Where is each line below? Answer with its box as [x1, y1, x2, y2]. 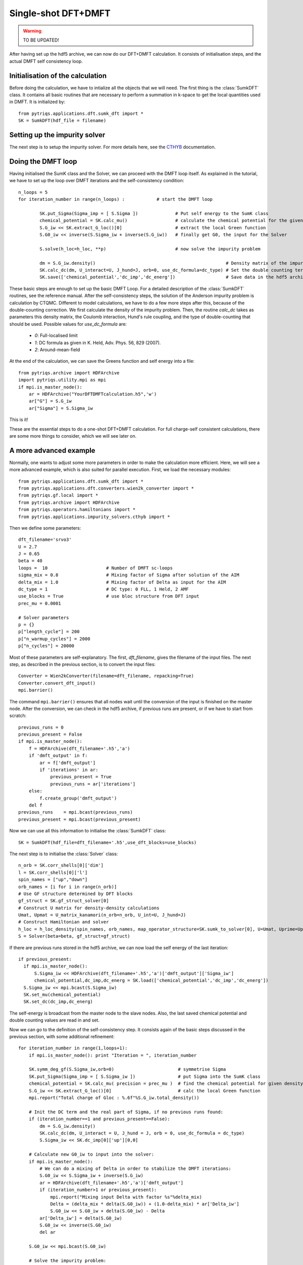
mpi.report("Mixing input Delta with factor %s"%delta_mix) [50, 1194, 202, 1200]
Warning [23, 28, 41, 34]
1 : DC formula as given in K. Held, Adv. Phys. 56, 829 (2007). [34, 340, 161, 346]
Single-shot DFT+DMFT [9, 8, 111, 19]
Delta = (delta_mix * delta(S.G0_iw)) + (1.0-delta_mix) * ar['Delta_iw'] [50, 1201, 239, 1207]
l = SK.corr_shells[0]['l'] [18, 869, 88, 875]
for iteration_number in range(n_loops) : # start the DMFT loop [18, 196, 213, 202]
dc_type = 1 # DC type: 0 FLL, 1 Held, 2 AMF [18, 586, 189, 592]
